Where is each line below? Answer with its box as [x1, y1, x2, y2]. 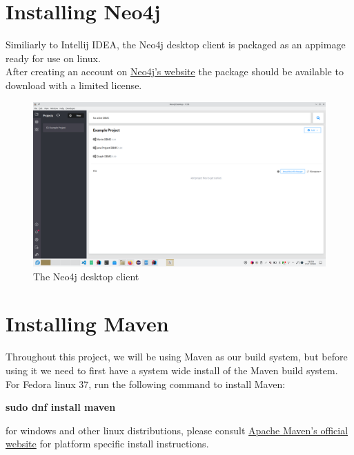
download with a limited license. [6, 77, 142, 92]
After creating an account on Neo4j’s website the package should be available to [6, 64, 344, 79]
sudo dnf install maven [6, 400, 116, 414]
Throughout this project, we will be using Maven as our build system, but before [6, 349, 348, 364]
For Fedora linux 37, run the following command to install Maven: [6, 376, 286, 391]
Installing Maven [6, 309, 169, 338]
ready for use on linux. [6, 50, 101, 65]
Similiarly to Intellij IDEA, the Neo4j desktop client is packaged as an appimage [6, 37, 346, 52]
